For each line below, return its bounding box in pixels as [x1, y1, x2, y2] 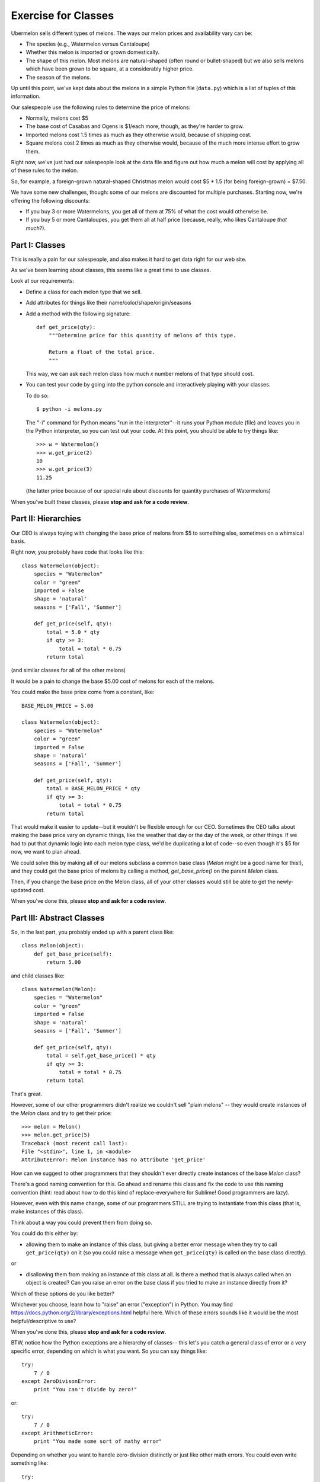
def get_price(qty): [36, 324, 96, 330]
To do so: [25, 392, 49, 399]
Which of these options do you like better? [11, 1290, 115, 1297]
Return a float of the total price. [48, 349, 155, 356]
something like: [11, 1459, 49, 1467]
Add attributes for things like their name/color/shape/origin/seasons [25, 299, 192, 306]
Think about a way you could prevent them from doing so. [11, 1219, 152, 1226]
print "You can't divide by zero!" [33, 1386, 137, 1393]
